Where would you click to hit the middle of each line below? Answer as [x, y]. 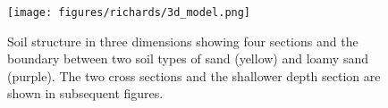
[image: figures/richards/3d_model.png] [129, 12]
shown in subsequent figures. [85, 93]
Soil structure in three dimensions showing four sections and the [183, 41]
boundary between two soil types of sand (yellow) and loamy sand [188, 58]
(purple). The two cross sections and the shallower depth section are [194, 75]
